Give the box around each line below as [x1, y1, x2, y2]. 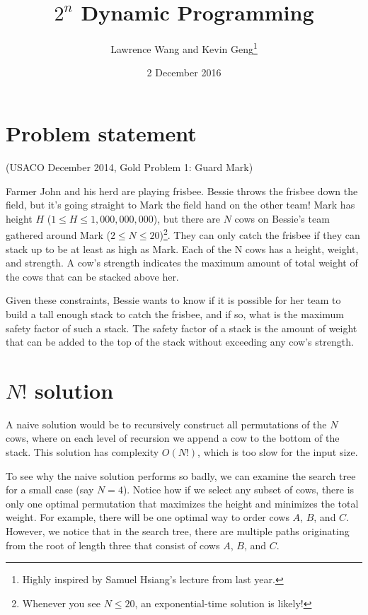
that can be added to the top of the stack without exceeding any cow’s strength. [6, 334, 354, 349]
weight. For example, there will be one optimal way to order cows [6, 510, 289, 525]
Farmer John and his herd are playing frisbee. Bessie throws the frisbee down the [6, 183, 358, 198]
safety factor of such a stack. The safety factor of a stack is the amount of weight [6, 320, 357, 335]
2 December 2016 [146, 65, 222, 80]
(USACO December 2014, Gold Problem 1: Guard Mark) [6, 159, 253, 174]
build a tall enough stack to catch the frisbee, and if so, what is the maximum [6, 306, 344, 321]
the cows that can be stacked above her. [6, 269, 179, 283]
